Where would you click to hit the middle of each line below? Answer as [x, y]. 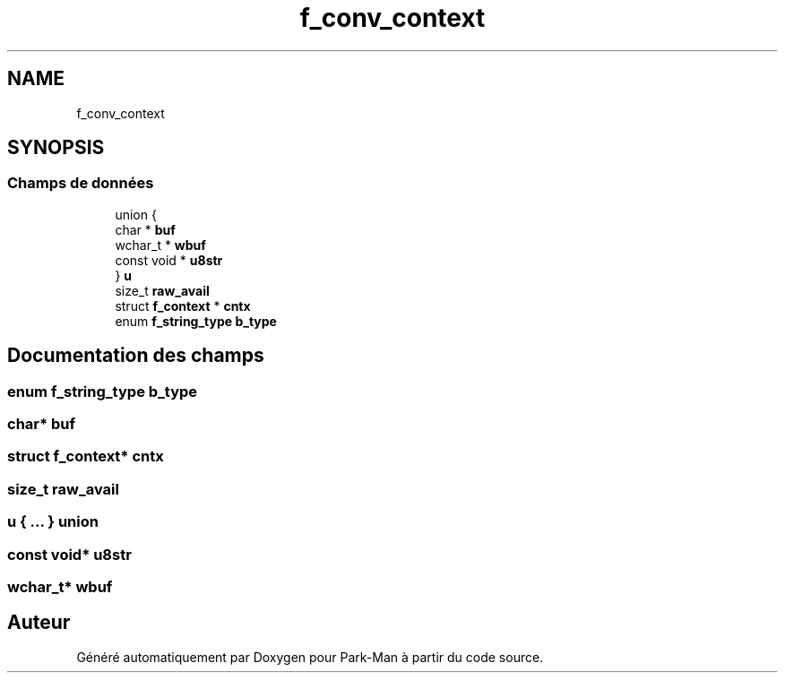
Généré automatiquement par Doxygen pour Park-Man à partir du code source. [310, 657]
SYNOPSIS [56, 148]
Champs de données [81, 183]
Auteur [39, 623]
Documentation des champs [136, 356]
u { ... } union [53, 522]
